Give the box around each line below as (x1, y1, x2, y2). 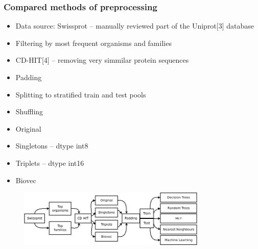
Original (15, 123, 41, 134)
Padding (15, 72, 42, 82)
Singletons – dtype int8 (15, 140, 88, 151)
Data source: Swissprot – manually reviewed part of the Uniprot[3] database (15, 20, 254, 31)
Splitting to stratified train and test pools (15, 89, 146, 99)
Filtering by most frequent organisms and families (15, 37, 172, 48)
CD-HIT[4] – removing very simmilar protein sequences (15, 55, 189, 65)
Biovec (15, 175, 36, 185)
